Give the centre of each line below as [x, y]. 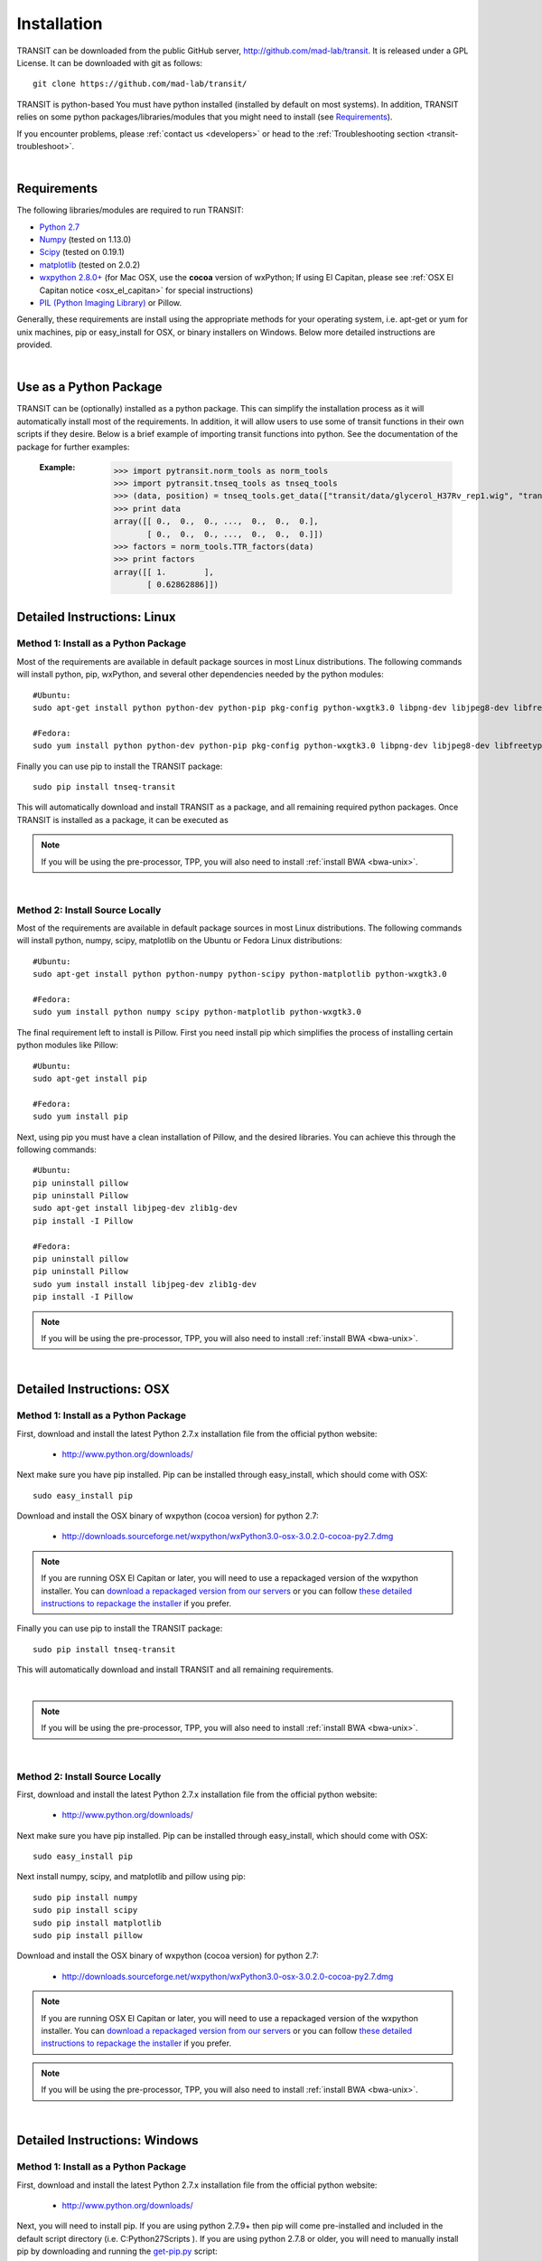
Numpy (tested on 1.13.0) [85, 239]
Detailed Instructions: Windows [107, 2140]
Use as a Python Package [89, 388]
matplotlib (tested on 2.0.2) [90, 265]
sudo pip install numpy [85, 1897]
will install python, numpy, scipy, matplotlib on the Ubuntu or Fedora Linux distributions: [179, 941]
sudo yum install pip [80, 1116]
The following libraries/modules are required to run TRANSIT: [130, 210]
